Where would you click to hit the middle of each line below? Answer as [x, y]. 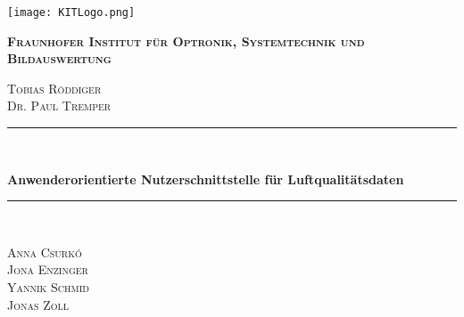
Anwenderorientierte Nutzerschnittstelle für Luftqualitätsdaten [206, 179]
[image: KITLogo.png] [71, 12]
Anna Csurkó [45, 252]
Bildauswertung [59, 58]
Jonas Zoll [38, 304]
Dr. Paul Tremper [59, 106]
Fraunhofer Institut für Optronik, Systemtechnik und [186, 41]
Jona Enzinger [48, 269]
